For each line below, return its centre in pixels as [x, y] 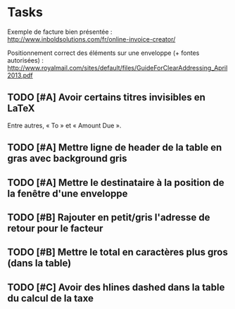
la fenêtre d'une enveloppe [68, 193]
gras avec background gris [67, 159]
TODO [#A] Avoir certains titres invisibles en [107, 97]
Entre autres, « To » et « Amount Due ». [64, 125]
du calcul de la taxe [50, 298]
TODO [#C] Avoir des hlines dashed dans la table [116, 287]
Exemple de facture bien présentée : [60, 32]
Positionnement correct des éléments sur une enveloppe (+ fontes [103, 53]
